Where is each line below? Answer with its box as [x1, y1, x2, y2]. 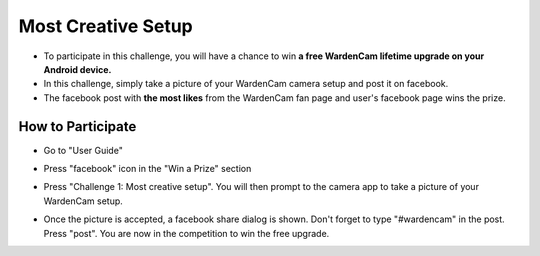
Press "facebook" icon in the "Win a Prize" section [43, 163, 252, 175]
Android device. [43, 63, 112, 75]
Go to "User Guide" [43, 144, 124, 156]
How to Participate [18, 118, 137, 135]
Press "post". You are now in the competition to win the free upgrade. [43, 227, 330, 239]
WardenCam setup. [43, 195, 124, 207]
